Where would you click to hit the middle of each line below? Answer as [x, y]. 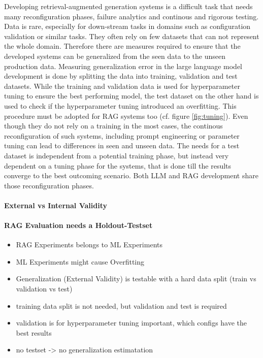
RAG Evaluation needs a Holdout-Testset [78, 225]
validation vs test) [44, 289]
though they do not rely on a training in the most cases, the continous [113, 126]
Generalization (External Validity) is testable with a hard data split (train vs [136, 279]
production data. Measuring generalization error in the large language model [123, 66]
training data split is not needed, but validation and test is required [121, 305]
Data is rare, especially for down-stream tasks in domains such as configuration [127, 26]
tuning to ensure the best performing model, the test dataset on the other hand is [131, 96]
